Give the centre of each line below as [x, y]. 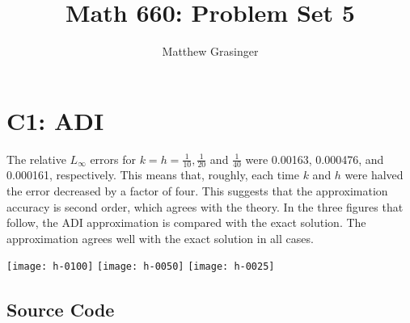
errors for [113, 159]
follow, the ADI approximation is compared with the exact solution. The [186, 222]
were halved [374, 175]
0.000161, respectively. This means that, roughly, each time [153, 175]
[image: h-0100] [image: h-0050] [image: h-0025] [141, 267]
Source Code [61, 309]
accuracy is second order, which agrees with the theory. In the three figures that [205, 206]
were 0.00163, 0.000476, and [315, 159]
